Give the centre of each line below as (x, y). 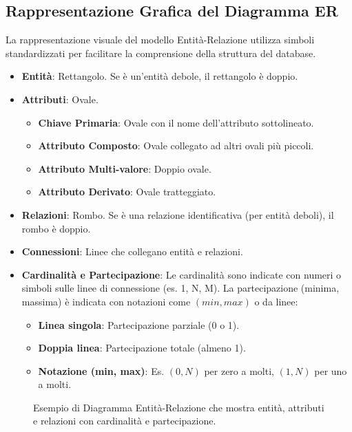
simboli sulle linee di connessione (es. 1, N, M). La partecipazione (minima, (180, 288)
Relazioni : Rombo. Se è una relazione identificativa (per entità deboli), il (178, 214)
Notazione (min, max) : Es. (101, 370)
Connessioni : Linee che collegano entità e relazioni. (132, 251)
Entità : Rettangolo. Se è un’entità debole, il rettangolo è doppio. (160, 76)
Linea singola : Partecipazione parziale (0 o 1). (139, 324)
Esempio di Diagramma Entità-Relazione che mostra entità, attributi (179, 407)
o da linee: (276, 301)
